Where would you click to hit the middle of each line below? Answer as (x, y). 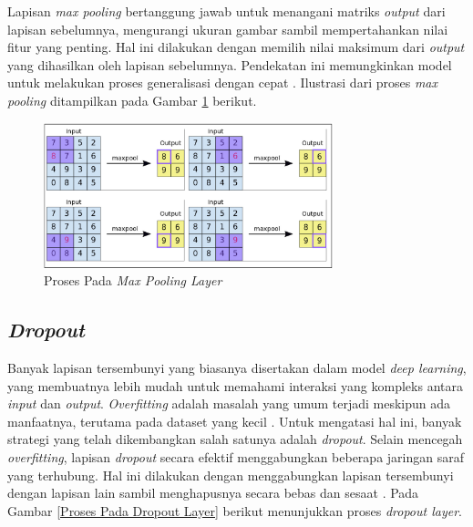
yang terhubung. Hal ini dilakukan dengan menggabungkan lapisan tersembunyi (231, 475)
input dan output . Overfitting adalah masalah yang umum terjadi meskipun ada (229, 403)
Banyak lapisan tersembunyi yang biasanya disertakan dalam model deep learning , (237, 367)
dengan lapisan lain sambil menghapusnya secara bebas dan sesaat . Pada (213, 493)
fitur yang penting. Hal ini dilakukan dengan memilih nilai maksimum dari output (236, 47)
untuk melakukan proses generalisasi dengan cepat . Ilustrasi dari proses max (222, 83)
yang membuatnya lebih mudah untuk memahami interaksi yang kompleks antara (235, 385)
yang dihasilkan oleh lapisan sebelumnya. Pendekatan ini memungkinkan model (230, 64)
